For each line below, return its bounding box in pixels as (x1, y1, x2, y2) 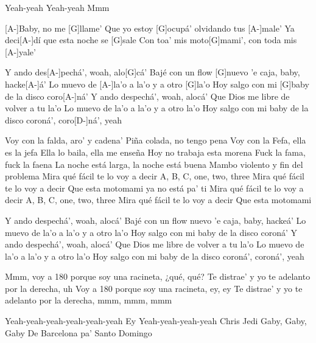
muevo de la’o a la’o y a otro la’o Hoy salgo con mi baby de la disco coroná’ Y (5, 226, 298, 238)
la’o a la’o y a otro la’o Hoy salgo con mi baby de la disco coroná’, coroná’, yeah (5, 249, 304, 262)
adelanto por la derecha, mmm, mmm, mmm (5, 294, 172, 307)
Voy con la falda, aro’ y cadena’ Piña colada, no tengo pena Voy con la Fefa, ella (5, 134, 306, 147)
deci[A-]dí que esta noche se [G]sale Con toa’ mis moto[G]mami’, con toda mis (5, 33, 297, 46)
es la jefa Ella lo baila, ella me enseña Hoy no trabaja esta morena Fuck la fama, (5, 145, 306, 158)
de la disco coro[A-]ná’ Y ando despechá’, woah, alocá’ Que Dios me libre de (5, 89, 290, 102)
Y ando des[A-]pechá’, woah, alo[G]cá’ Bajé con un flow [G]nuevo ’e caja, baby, (5, 66, 300, 78)
